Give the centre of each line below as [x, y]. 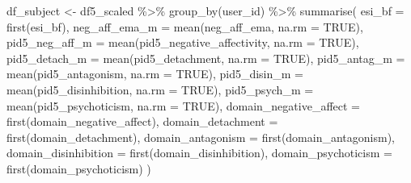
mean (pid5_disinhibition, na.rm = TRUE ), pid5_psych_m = [160, 89]
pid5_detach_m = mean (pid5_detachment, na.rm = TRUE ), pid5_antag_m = [206, 58]
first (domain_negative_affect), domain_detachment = [142, 121]
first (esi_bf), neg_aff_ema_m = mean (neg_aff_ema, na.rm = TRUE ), [185, 26]
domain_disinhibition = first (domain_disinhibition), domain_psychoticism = [199, 153]
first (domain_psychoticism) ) [79, 168]
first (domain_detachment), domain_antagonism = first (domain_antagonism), [201, 137]
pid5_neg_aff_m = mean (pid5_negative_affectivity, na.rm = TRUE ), [183, 42]
